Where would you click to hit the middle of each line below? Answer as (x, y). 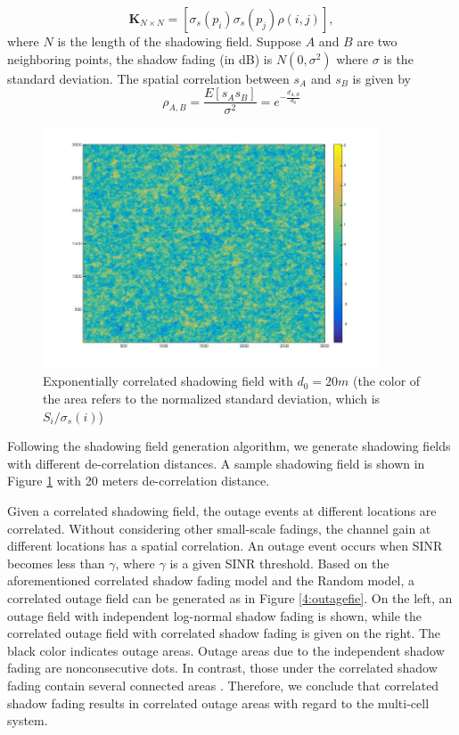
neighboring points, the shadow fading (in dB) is (140, 58)
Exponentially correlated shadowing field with (168, 381)
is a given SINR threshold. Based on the (279, 563)
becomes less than (56, 563)
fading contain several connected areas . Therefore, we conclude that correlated (223, 685)
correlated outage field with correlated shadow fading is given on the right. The (224, 633)
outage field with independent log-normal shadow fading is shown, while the (215, 615)
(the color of (387, 381)
